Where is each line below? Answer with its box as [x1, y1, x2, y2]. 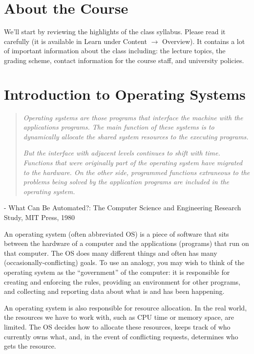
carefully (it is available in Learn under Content [4, 36, 147, 46]
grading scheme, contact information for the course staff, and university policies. [4, 55, 244, 65]
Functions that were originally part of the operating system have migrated [23, 157, 243, 167]
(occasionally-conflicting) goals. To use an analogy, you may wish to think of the [4, 257, 245, 267]
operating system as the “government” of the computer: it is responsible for [4, 266, 230, 277]
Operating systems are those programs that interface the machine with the [23, 112, 243, 122]
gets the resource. [4, 341, 56, 351]
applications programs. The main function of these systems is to [23, 122, 214, 132]
